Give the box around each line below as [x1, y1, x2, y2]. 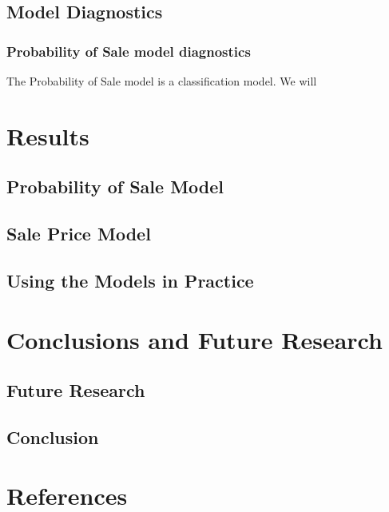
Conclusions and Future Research [6, 323, 383, 355]
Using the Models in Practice [6, 268, 254, 292]
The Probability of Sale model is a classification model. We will [6, 73, 317, 89]
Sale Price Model [6, 221, 151, 246]
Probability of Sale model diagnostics [6, 41, 251, 61]
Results [6, 119, 89, 152]
